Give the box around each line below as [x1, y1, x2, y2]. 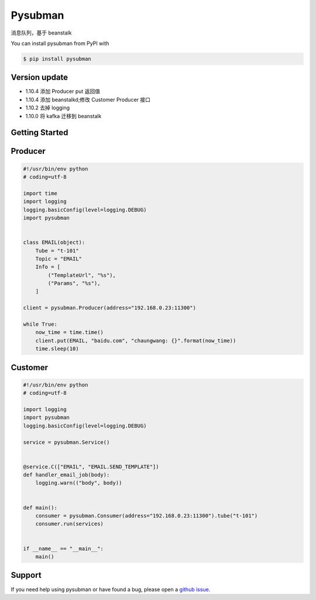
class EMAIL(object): [23, 239, 85, 246]
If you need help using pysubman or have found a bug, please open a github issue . [11, 585, 211, 593]
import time [23, 190, 58, 196]
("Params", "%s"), [47, 280, 101, 287]
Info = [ [35, 264, 61, 270]
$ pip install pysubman [23, 56, 92, 62]
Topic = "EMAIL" [35, 255, 82, 262]
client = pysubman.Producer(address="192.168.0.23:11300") [23, 305, 196, 311]
